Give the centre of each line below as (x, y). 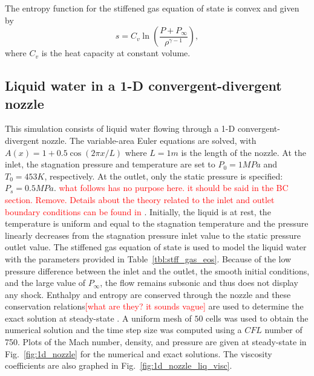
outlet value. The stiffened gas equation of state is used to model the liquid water (156, 247)
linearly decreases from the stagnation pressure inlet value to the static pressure (153, 235)
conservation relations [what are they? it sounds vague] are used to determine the (154, 306)
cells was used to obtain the (257, 318)
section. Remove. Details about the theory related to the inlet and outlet (140, 199)
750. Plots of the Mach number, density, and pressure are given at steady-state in (156, 342)
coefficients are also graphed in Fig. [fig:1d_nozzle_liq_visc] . (119, 365)
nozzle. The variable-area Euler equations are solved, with (149, 140)
